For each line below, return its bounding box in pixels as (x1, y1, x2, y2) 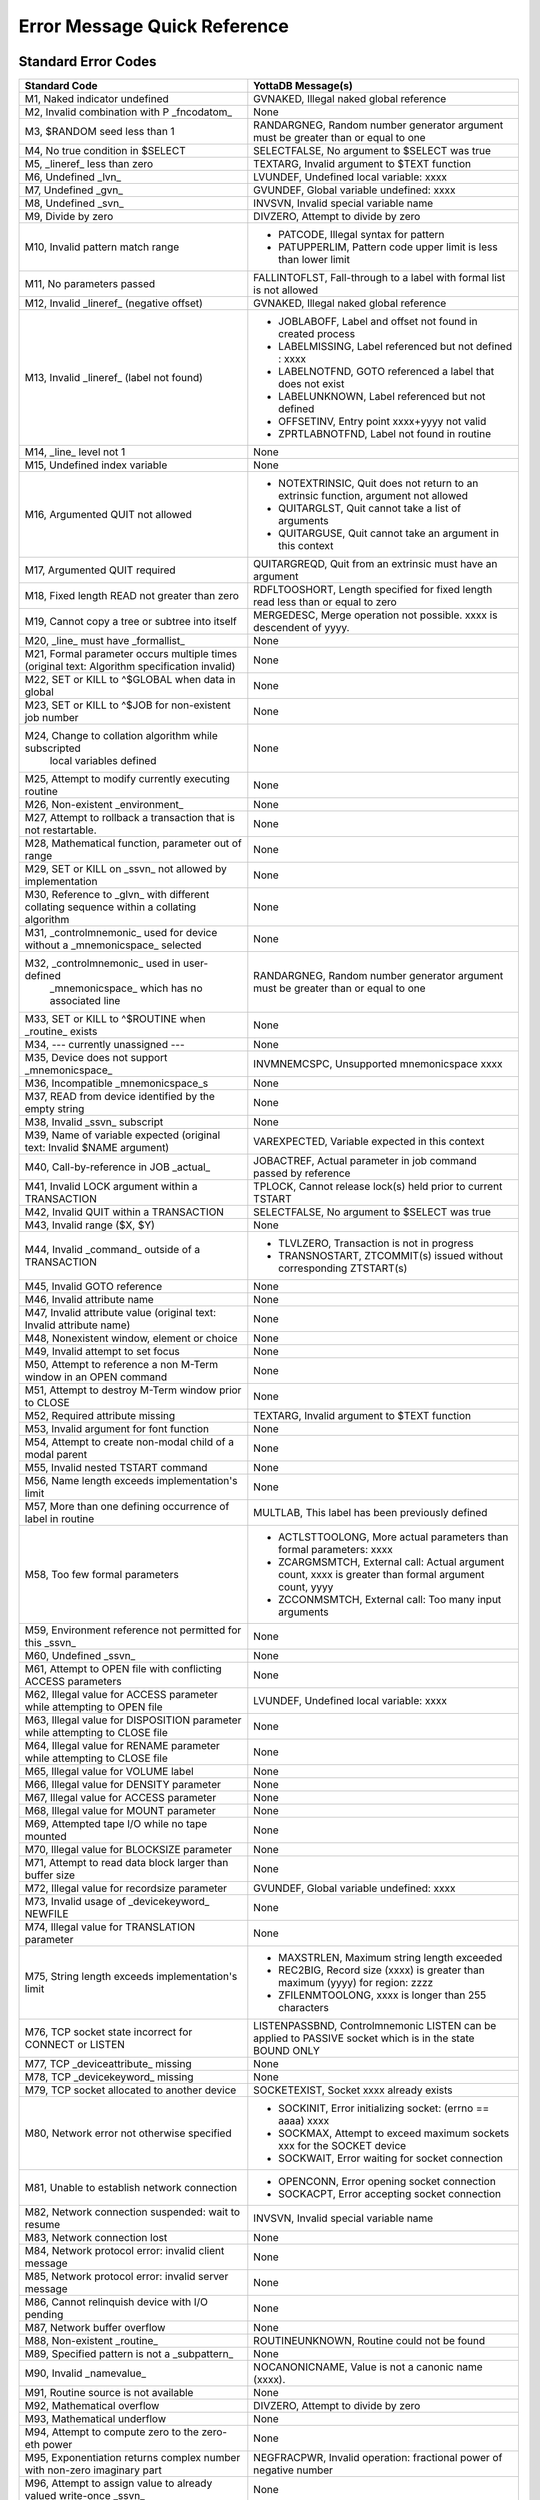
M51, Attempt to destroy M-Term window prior (24, 1383, 242, 1397)
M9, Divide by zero (24, 210, 114, 224)
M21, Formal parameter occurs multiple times (24, 647, 238, 661)
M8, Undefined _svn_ (24, 196, 124, 210)
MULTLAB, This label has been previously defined (253, 1506, 488, 1520)
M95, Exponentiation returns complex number (24, 2451, 241, 2465)
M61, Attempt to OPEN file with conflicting (24, 1662, 222, 1676)
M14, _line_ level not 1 (24, 445, 126, 459)
